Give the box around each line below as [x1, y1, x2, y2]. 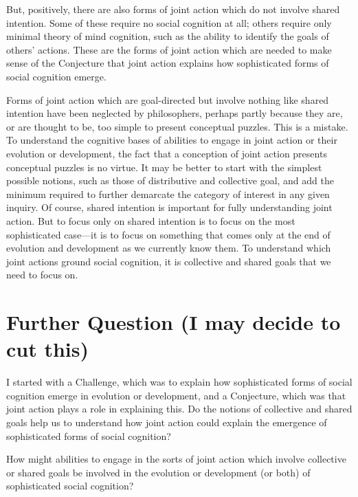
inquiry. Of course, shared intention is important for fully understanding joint [6, 200, 333, 214]
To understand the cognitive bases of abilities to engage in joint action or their [6, 133, 337, 147]
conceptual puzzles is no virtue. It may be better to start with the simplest [6, 159, 322, 174]
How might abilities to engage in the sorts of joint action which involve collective [6, 452, 346, 466]
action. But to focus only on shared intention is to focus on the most [6, 213, 295, 228]
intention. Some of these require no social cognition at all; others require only [6, 15, 332, 30]
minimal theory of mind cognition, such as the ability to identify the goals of [6, 29, 329, 43]
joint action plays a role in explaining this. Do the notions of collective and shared [6, 401, 353, 416]
